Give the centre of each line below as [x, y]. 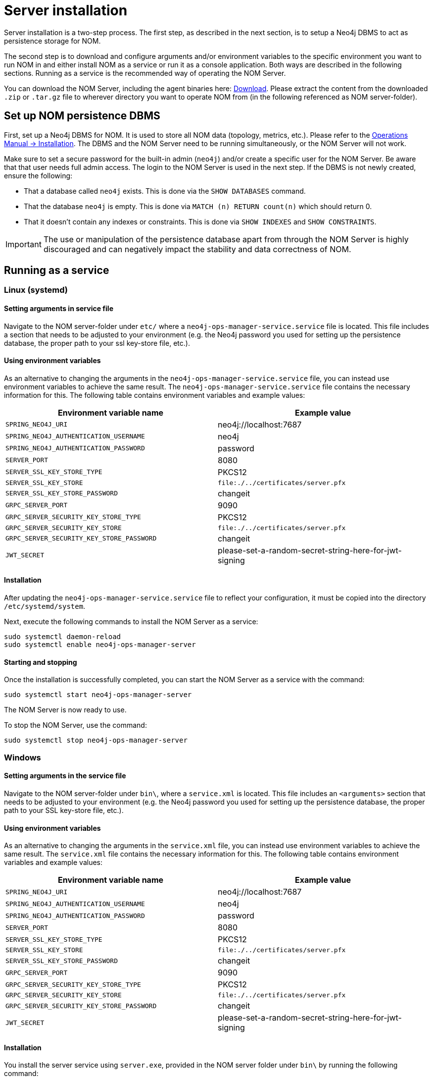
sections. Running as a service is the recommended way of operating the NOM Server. [145, 73]
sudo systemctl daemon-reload [63, 637]
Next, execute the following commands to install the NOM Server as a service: [131, 622]
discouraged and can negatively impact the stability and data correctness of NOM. [197, 249]
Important [24, 244]
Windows [23, 757]
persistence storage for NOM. [52, 41]
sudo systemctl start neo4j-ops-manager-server [98, 695]
